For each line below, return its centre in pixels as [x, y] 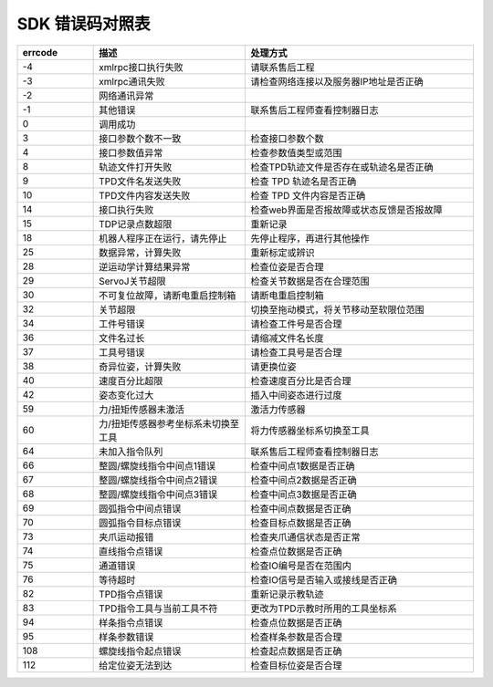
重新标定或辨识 [283, 253]
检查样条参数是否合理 [296, 637]
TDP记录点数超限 [136, 224]
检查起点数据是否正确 [296, 651]
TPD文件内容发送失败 [145, 195]
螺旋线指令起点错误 [140, 651]
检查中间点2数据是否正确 [304, 480]
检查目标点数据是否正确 [301, 523]
